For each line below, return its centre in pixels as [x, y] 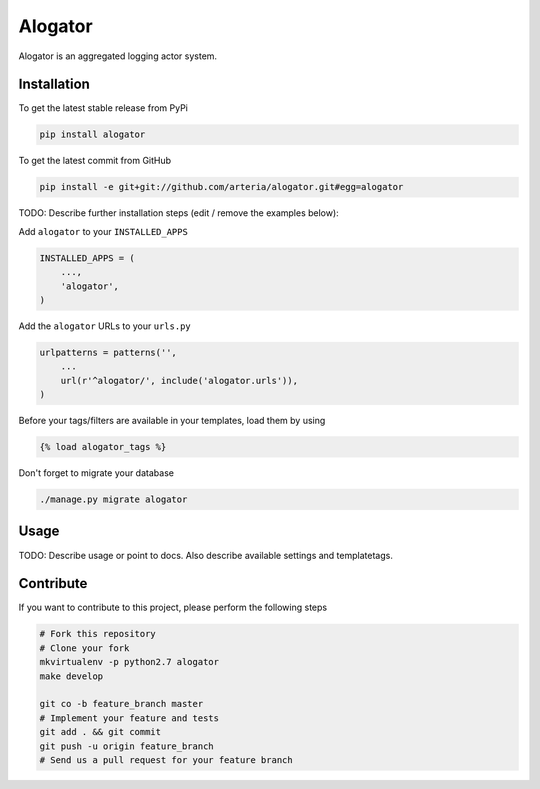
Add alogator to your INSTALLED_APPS [103, 231]
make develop [71, 676]
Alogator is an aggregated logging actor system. [118, 56]
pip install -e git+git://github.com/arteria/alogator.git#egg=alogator [221, 187]
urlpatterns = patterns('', [108, 352]
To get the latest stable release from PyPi [103, 108]
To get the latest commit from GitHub [95, 161]
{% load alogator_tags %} [103, 447]
